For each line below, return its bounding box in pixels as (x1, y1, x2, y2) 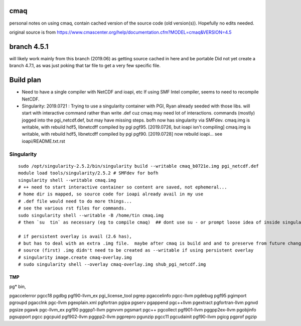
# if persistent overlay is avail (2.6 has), (18, 234, 132, 239)
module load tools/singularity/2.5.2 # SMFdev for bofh (18, 170, 159, 176)
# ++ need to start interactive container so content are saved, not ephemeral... (18, 184, 227, 190)
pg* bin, (9, 283, 26, 289)
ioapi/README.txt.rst (22, 138, 65, 144)
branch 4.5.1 (9, 42, 49, 51)
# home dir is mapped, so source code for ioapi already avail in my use (18, 191, 204, 197)
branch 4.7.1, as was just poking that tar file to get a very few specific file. (9, 63, 161, 69)
